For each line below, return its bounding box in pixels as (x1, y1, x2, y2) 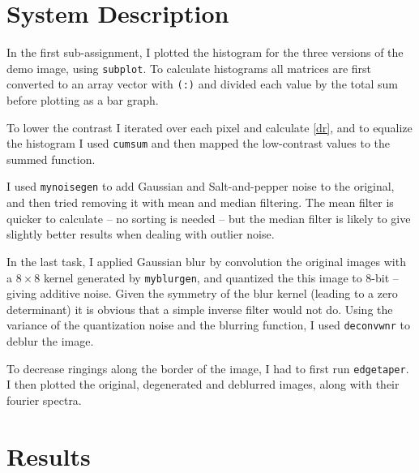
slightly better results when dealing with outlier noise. (6, 226, 275, 243)
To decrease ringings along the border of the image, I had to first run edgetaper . (6, 359, 409, 376)
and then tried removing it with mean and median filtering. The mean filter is (6, 194, 394, 211)
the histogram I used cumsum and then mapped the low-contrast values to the (6, 135, 391, 152)
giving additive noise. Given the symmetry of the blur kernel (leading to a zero (6, 285, 398, 302)
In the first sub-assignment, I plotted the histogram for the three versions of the (6, 44, 404, 61)
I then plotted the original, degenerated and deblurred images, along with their (6, 376, 400, 393)
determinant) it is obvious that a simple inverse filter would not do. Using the (6, 300, 393, 317)
